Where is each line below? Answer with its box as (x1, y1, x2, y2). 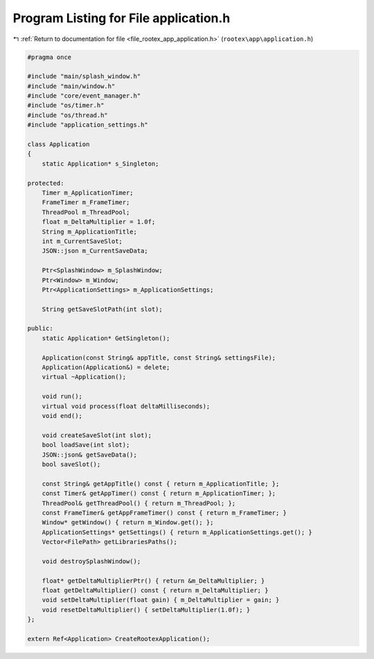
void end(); (42, 412, 83, 419)
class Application (27, 141, 90, 148)
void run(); (42, 392, 83, 401)
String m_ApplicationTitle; (42, 227, 138, 236)
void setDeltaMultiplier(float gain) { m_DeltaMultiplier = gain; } (42, 596, 280, 604)
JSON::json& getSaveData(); (42, 450, 138, 459)
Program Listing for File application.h (12, 10, 231, 26)
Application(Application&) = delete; (42, 364, 170, 371)
